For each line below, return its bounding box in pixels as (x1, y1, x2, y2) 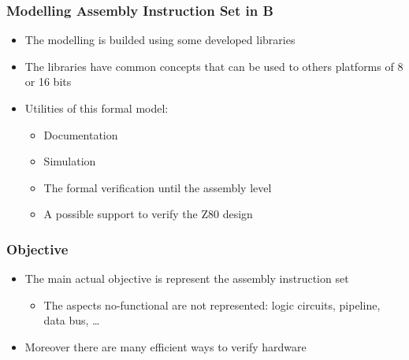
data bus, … (43, 312, 100, 328)
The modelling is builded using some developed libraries (24, 32, 296, 48)
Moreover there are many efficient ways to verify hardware (24, 338, 307, 354)
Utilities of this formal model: (24, 100, 169, 116)
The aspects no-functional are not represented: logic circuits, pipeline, (43, 296, 381, 313)
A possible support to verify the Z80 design (43, 206, 253, 222)
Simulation (43, 153, 96, 169)
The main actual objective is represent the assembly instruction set (24, 270, 349, 287)
